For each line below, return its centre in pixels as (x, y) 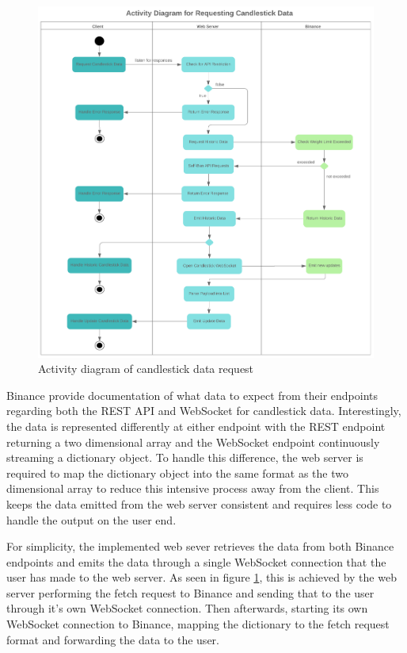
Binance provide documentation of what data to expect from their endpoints (192, 395)
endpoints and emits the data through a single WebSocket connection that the (196, 561)
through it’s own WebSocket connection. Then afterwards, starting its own (187, 608)
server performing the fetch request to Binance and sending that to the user (190, 592)
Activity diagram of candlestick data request (146, 369)
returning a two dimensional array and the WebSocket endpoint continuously (193, 442)
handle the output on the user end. (91, 519)
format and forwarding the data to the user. (113, 639)
